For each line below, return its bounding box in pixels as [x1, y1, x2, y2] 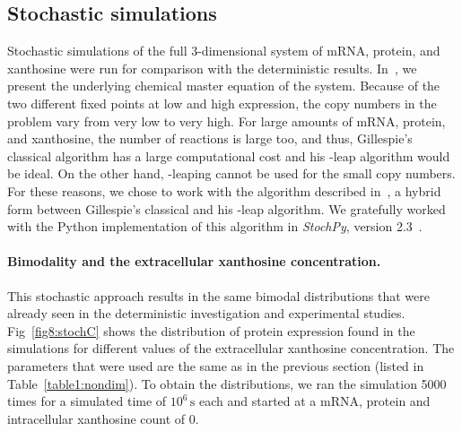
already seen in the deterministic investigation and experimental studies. [7, 304, 405, 323]
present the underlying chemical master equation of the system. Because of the [7, 76, 440, 95]
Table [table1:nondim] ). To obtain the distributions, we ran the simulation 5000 [7, 374, 447, 392]
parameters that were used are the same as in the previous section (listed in [7, 356, 424, 375]
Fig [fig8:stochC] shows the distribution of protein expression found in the [7, 321, 415, 340]
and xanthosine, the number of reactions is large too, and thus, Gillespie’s [7, 129, 413, 148]
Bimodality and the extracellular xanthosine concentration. [7, 252, 381, 271]
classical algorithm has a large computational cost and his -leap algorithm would [7, 146, 450, 165]
